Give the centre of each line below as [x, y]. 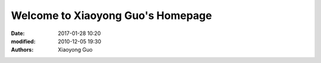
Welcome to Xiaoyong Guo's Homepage [111, 15]
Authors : [22, 50]
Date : [18, 33]
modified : [23, 41]
